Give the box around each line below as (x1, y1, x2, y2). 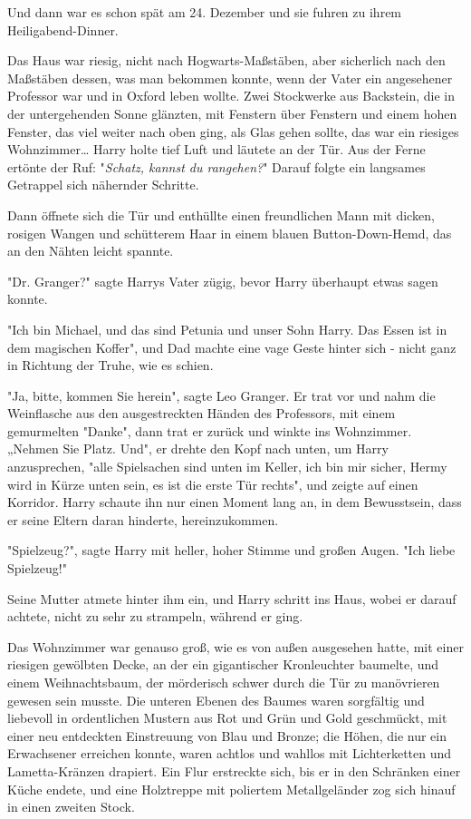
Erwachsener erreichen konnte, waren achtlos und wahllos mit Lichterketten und (7, 744, 452, 763)
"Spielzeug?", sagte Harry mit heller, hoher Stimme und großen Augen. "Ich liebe (7, 541, 456, 560)
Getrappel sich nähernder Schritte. (7, 175, 199, 194)
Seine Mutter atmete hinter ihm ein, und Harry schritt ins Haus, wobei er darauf (7, 589, 457, 608)
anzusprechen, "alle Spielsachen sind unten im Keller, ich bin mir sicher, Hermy (7, 457, 447, 476)
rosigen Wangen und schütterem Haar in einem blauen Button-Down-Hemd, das (7, 223, 452, 242)
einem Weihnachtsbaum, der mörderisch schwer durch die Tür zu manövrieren (7, 673, 440, 691)
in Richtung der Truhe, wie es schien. (7, 356, 214, 375)
